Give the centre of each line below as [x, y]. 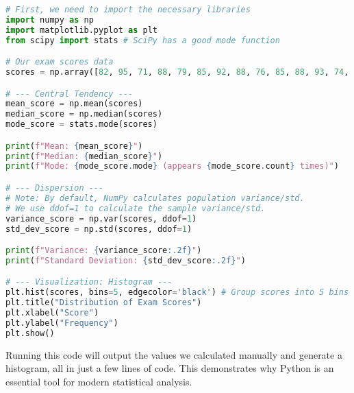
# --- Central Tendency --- [69, 94]
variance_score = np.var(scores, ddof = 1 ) [101, 218]
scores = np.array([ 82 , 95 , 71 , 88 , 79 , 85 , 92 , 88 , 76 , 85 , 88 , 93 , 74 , [177, 72]
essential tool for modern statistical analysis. [99, 381]
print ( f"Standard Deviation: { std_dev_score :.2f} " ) [126, 260]
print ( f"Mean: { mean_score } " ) [74, 146]
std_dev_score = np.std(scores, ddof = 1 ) [99, 229]
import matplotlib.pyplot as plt [81, 30]
